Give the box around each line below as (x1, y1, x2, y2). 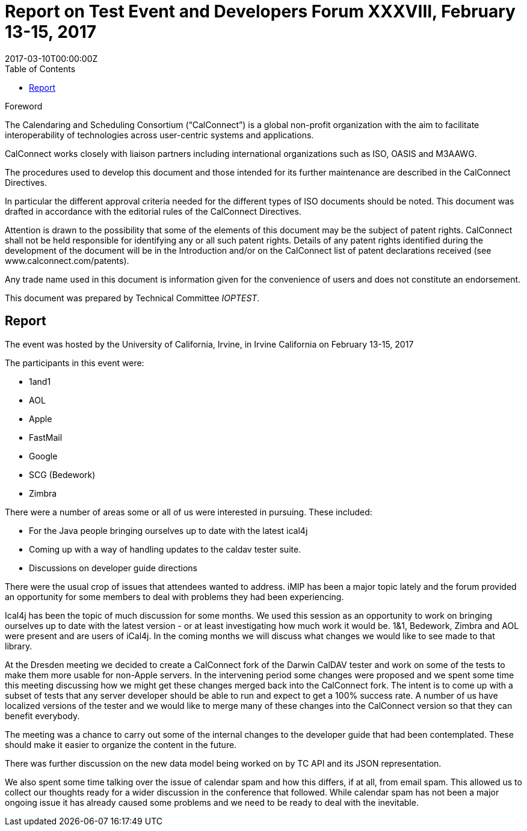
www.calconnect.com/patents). (5, 255, 129, 266)
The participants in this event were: (5, 357, 144, 368)
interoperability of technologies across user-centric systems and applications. (5, 129, 314, 140)
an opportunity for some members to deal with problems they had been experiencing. (5, 591, 344, 602)
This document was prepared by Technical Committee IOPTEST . (5, 292, 260, 303)
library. (5, 640, 32, 651)
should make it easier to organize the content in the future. (5, 739, 237, 750)
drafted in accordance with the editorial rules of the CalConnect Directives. (5, 206, 301, 216)
